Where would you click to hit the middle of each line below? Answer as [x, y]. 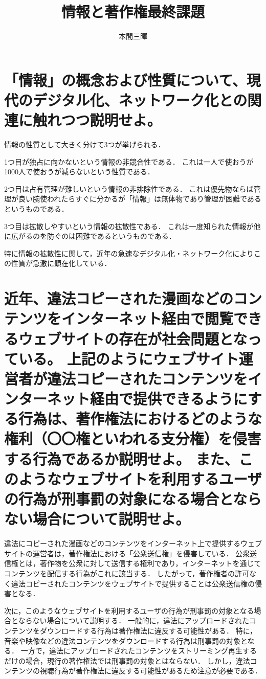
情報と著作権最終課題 [133, 12]
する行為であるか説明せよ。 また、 [121, 458]
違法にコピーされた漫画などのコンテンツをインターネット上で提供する [122, 543]
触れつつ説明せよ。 [97, 120]
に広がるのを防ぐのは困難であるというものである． [90, 236]
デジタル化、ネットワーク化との [140, 99]
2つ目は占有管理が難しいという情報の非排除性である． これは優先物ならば [129, 188]
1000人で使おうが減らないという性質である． [79, 172]
